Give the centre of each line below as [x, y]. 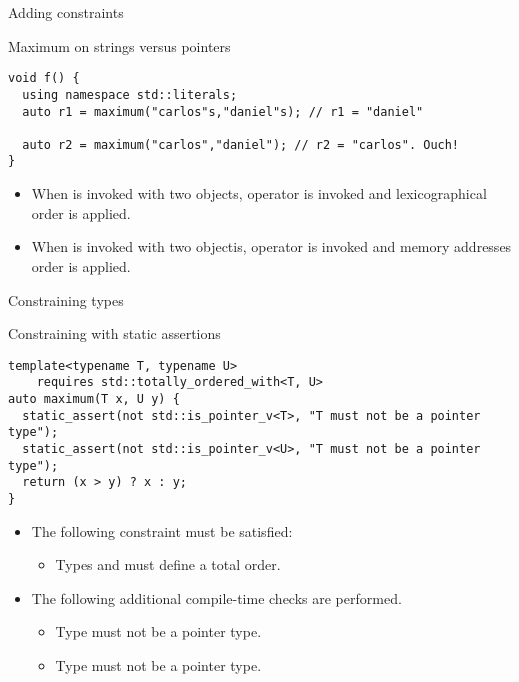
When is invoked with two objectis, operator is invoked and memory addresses [271, 246]
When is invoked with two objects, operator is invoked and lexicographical [259, 193]
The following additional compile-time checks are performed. [216, 597]
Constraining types [66, 299]
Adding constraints [66, 12]
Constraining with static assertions [114, 333]
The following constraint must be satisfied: [162, 530]
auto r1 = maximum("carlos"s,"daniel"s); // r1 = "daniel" [223, 111]
